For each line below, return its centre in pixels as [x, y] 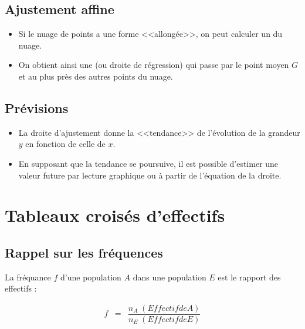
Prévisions [37, 107]
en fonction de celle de [65, 144]
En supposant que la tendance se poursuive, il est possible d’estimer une [148, 163]
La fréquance [28, 277]
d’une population [91, 277]
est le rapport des [249, 277]
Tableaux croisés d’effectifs [115, 215]
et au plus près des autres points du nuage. [96, 76]
